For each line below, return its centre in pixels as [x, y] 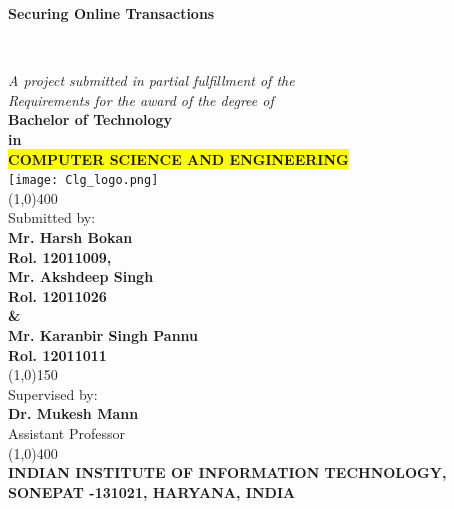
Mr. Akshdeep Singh [81, 276]
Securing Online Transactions [111, 13]
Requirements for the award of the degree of [141, 99]
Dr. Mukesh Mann [73, 413]
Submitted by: [52, 217]
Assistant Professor [66, 432]
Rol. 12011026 [57, 295]
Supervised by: [53, 393]
